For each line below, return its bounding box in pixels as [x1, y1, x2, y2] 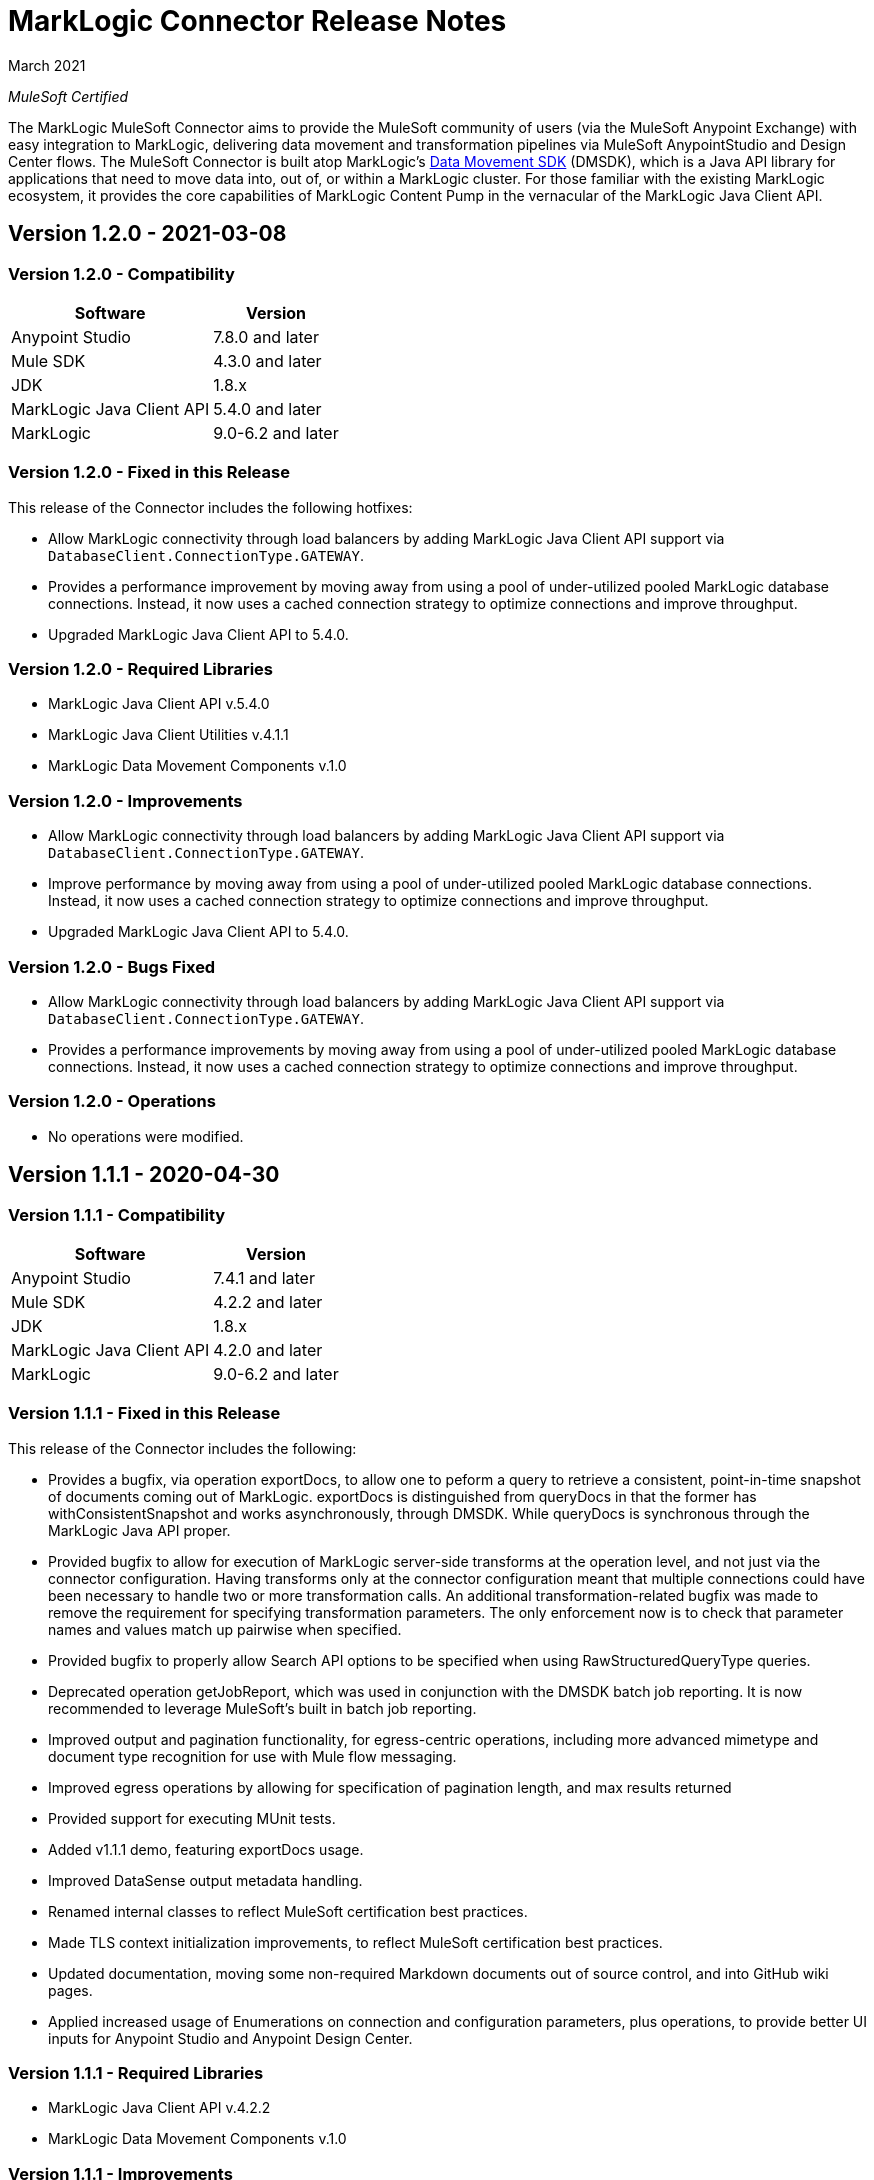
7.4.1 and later [213, 1267, 315, 1288]
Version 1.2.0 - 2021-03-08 [8, 221, 287, 247]
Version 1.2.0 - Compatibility [8, 263, 235, 284]
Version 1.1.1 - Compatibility [8, 1204, 226, 1225]
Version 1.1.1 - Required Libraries [8, 2063, 264, 2084]
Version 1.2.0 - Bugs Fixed [8, 956, 216, 977]
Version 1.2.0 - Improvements [8, 790, 243, 811]
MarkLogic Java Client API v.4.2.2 [48, 2099, 271, 2117]
